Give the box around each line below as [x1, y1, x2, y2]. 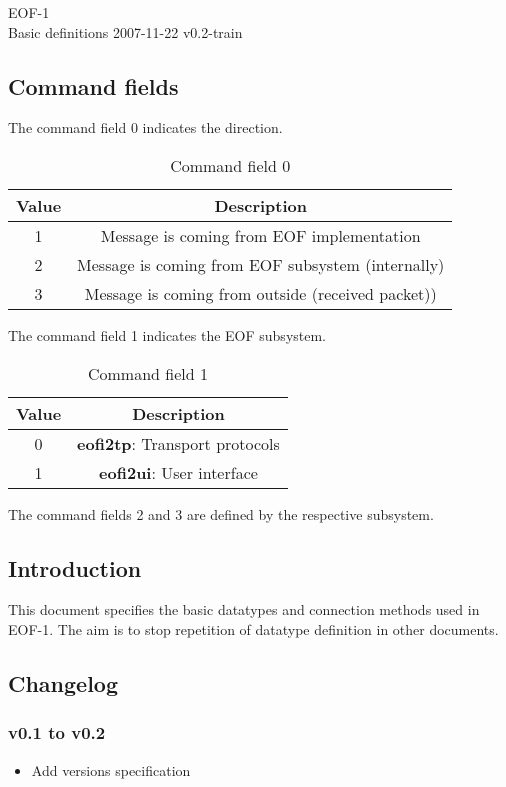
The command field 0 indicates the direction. [8, 117, 283, 138]
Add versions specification [31, 759, 191, 780]
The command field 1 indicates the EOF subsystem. [8, 324, 327, 345]
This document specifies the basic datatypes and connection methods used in [8, 599, 480, 620]
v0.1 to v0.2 [8, 720, 106, 745]
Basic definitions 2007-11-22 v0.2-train [8, 21, 243, 42]
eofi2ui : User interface [99, 460, 258, 484]
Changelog [8, 667, 119, 698]
